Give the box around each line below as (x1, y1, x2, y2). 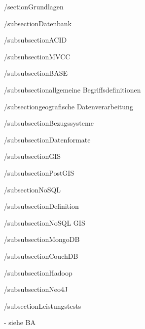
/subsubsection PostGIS (4, 167, 74, 178)
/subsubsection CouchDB (4, 250, 78, 261)
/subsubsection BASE (4, 68, 68, 78)
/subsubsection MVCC (4, 51, 71, 61)
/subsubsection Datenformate (4, 134, 91, 144)
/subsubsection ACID (4, 35, 67, 45)
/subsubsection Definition (4, 201, 79, 211)
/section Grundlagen (4, 1, 64, 11)
